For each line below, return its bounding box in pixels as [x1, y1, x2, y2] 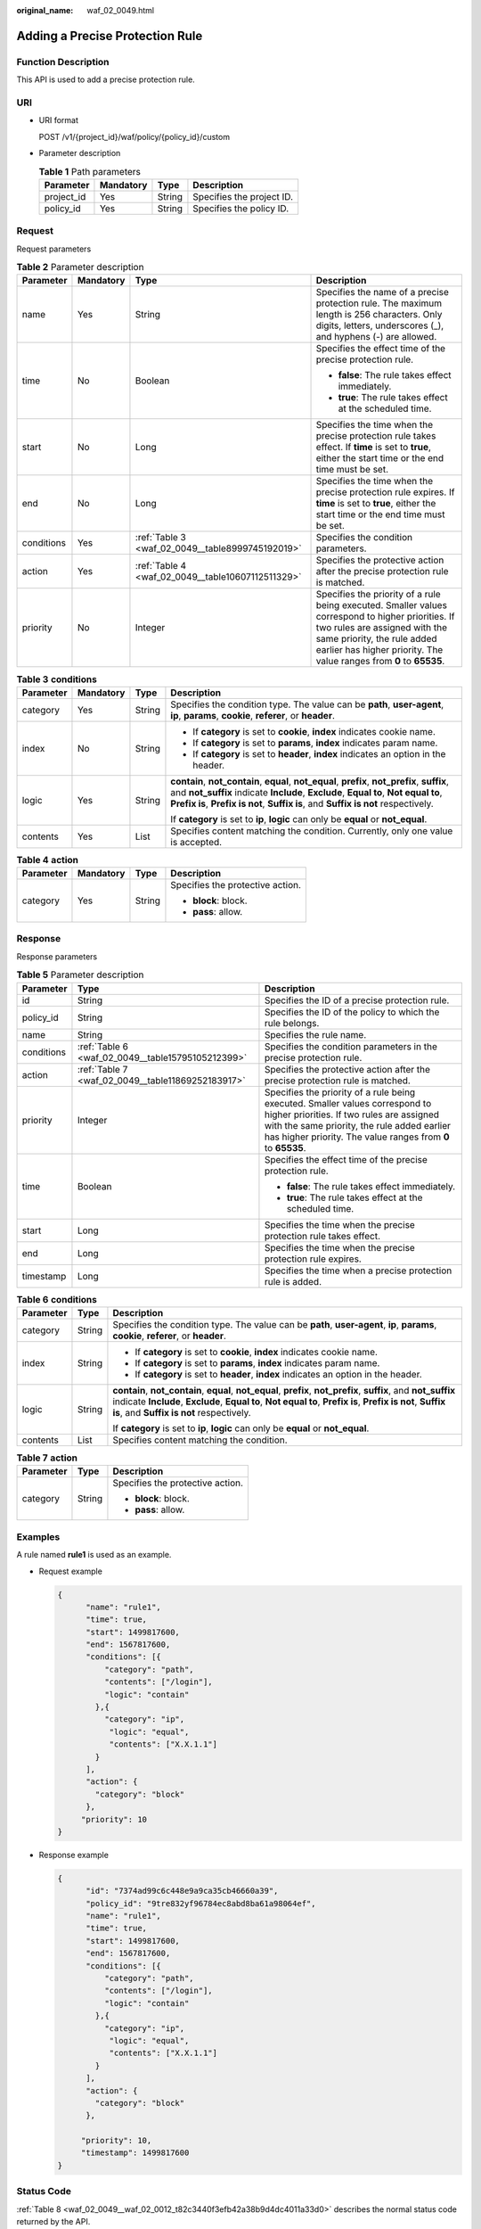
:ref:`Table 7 [77, 1063, 128, 1075]
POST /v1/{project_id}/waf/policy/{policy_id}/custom [38, 131, 231, 142]
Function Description [16, 55, 110, 68]
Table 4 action [16, 853, 79, 866]
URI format [38, 115, 79, 126]
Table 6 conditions [16, 1293, 97, 1305]
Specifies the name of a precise [315, 286, 450, 299]
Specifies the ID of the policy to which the [264, 1006, 440, 1018]
